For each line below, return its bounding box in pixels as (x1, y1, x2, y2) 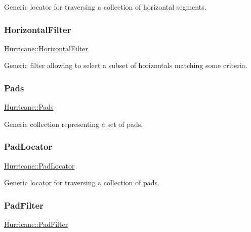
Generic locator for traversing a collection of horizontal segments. (4, 2, 206, 12)
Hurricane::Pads (4, 102, 54, 112)
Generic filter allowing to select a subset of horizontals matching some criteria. (4, 60, 247, 71)
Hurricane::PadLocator (4, 160, 75, 171)
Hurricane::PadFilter (4, 219, 68, 229)
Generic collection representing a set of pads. (4, 118, 143, 129)
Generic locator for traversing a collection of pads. (4, 177, 159, 188)
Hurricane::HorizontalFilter (4, 43, 89, 53)
